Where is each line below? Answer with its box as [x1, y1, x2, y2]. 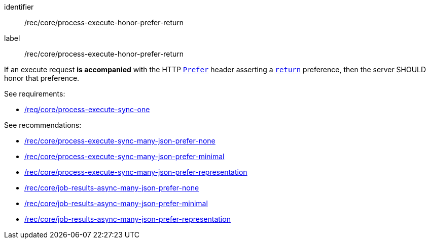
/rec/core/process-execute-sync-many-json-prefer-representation [24, 168, 247, 176]
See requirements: [4, 89, 65, 98]
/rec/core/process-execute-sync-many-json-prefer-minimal [24, 152, 225, 161]
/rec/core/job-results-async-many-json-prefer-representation [24, 215, 231, 223]
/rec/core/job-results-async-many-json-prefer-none [24, 183, 199, 192]
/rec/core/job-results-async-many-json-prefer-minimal [24, 199, 208, 208]
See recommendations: [4, 121, 82, 129]
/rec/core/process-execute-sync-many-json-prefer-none [24, 136, 216, 145]
